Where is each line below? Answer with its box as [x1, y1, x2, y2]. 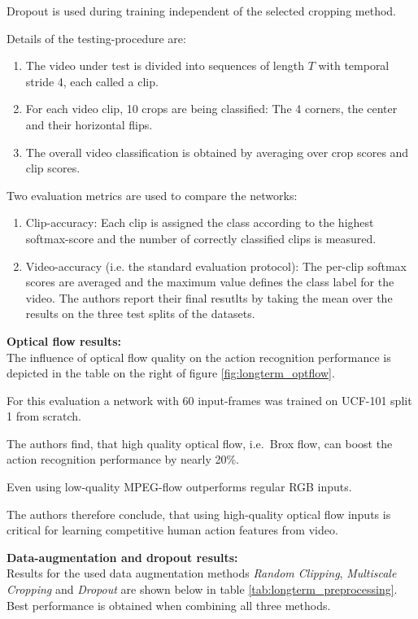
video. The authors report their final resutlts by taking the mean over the [25, 289, 393, 306]
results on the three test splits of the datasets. [25, 305, 255, 322]
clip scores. [25, 159, 81, 177]
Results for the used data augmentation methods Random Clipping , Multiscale [7, 565, 397, 582]
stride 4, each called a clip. [25, 72, 159, 89]
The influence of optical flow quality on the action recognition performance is [7, 348, 391, 365]
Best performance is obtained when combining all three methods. [7, 596, 331, 613]
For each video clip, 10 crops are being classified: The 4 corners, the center [25, 100, 398, 117]
